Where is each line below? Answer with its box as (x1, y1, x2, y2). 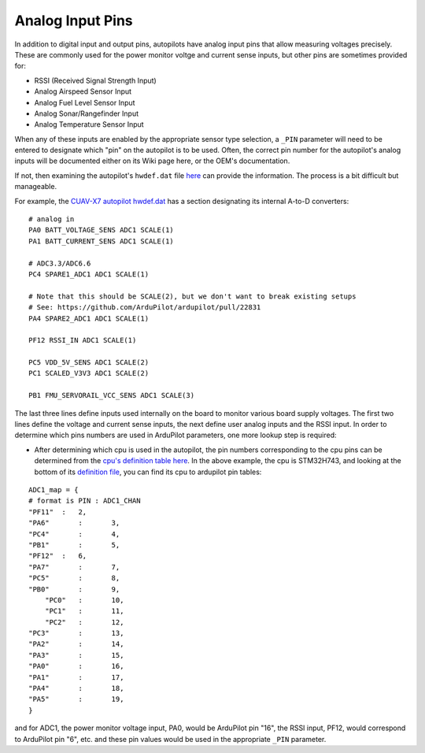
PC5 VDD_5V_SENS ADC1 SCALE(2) (28, 358, 150, 367)
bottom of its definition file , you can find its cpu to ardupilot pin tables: (34, 467, 262, 477)
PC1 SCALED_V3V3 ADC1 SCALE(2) (28, 369, 150, 378)
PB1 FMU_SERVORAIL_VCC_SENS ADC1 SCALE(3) (28, 391, 195, 400)
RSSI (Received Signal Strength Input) (34, 76, 157, 85)
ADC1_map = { (28, 485, 79, 494)
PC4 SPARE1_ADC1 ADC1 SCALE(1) (28, 269, 150, 279)
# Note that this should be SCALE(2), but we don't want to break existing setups (28, 291, 357, 301)
